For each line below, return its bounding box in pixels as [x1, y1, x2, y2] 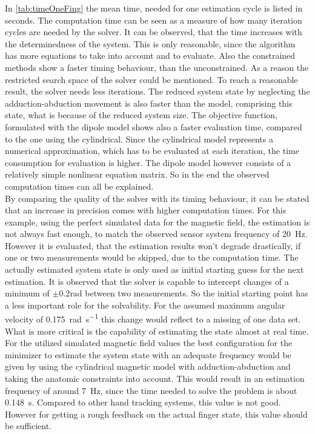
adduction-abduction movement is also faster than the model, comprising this [5, 96, 293, 109]
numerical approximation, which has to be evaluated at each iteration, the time [5, 144, 299, 157]
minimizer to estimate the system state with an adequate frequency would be [5, 348, 291, 361]
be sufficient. [5, 419, 52, 432]
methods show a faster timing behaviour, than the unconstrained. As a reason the [5, 61, 309, 73]
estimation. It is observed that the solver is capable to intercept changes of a [5, 275, 289, 287]
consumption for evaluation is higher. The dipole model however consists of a [5, 156, 291, 169]
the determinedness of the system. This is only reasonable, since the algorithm [5, 37, 296, 50]
